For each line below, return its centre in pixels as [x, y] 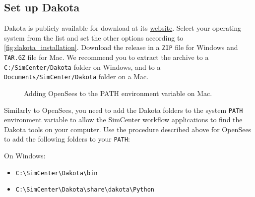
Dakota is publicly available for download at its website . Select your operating [123, 28]
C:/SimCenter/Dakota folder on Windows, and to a [82, 67]
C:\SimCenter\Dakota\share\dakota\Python [85, 190]
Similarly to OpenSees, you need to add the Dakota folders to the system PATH [124, 110]
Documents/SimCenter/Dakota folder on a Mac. [76, 76]
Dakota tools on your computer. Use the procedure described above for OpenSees [128, 129]
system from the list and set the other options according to [94, 37]
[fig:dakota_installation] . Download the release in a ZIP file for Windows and [121, 47]
